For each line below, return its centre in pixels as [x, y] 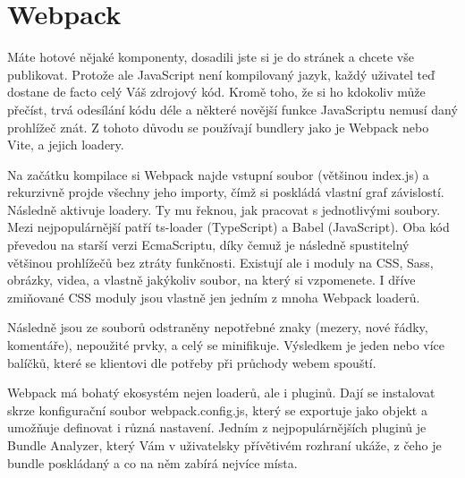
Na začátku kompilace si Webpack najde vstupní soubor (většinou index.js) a [218, 174]
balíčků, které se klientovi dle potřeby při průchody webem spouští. [192, 362]
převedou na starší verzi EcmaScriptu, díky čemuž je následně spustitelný [208, 245]
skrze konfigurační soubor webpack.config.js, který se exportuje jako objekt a [217, 410]
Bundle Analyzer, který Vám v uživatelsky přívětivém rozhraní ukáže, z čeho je [224, 445]
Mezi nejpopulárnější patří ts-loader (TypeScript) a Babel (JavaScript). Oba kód [228, 227]
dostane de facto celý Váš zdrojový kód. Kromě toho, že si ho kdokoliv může [216, 92]
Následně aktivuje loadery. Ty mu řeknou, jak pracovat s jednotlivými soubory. [224, 209]
